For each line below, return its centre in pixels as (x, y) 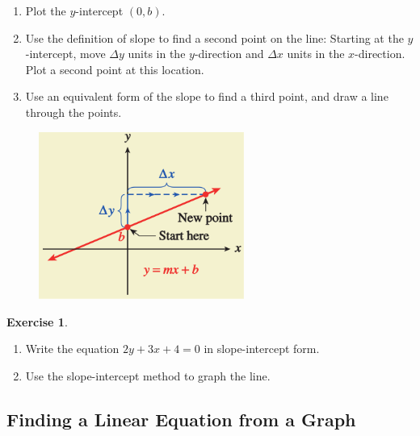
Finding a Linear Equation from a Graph (181, 419)
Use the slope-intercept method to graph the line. (148, 376)
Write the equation (72, 349)
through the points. (73, 112)
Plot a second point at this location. (115, 69)
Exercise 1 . (37, 321)
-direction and (229, 54)
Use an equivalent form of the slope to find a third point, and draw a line (207, 96)
